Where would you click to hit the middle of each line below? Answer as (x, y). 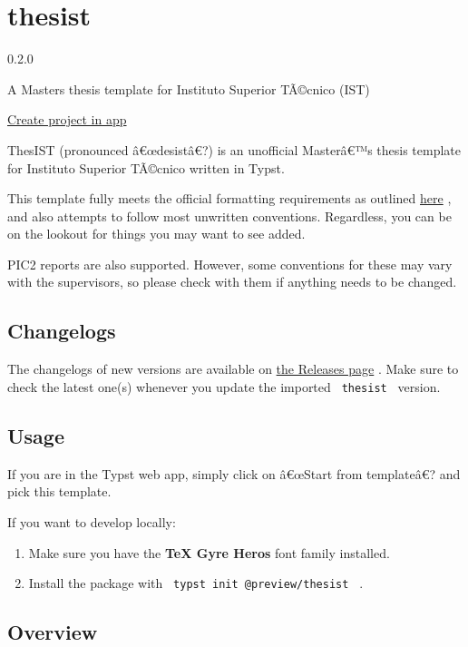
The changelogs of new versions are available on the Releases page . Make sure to (233, 369)
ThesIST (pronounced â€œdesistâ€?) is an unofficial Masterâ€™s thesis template (234, 149)
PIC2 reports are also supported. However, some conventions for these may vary (230, 264)
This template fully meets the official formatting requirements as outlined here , (229, 198)
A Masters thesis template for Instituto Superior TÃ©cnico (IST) (189, 88)
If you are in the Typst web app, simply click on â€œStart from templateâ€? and (234, 473)
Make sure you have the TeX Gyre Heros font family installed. (209, 552)
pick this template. (59, 491)
